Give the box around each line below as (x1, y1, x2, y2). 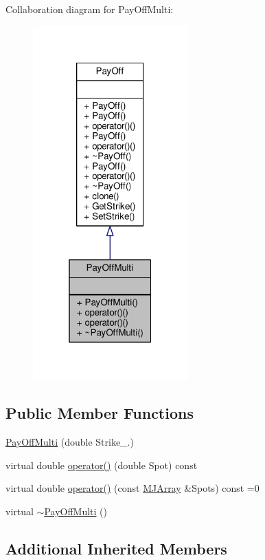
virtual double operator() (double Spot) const (5, 457, 198, 472)
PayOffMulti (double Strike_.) (5, 435, 134, 449)
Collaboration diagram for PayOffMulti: (5, 2, 174, 16)
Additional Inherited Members (5, 538, 227, 559)
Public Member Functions (5, 402, 194, 424)
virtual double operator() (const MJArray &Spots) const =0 (5, 481, 260, 495)
